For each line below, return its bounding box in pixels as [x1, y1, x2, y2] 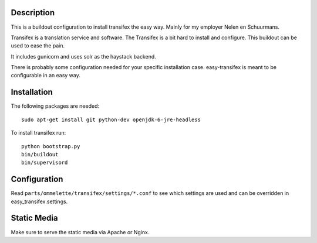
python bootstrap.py [21, 143, 80, 149]
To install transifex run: [11, 129, 66, 136]
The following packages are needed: [11, 102, 100, 109]
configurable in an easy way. [11, 72, 80, 79]
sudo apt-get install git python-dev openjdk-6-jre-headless [21, 116, 201, 123]
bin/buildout [21, 151, 59, 158]
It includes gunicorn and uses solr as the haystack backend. [11, 53, 157, 60]
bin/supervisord [21, 159, 68, 166]
